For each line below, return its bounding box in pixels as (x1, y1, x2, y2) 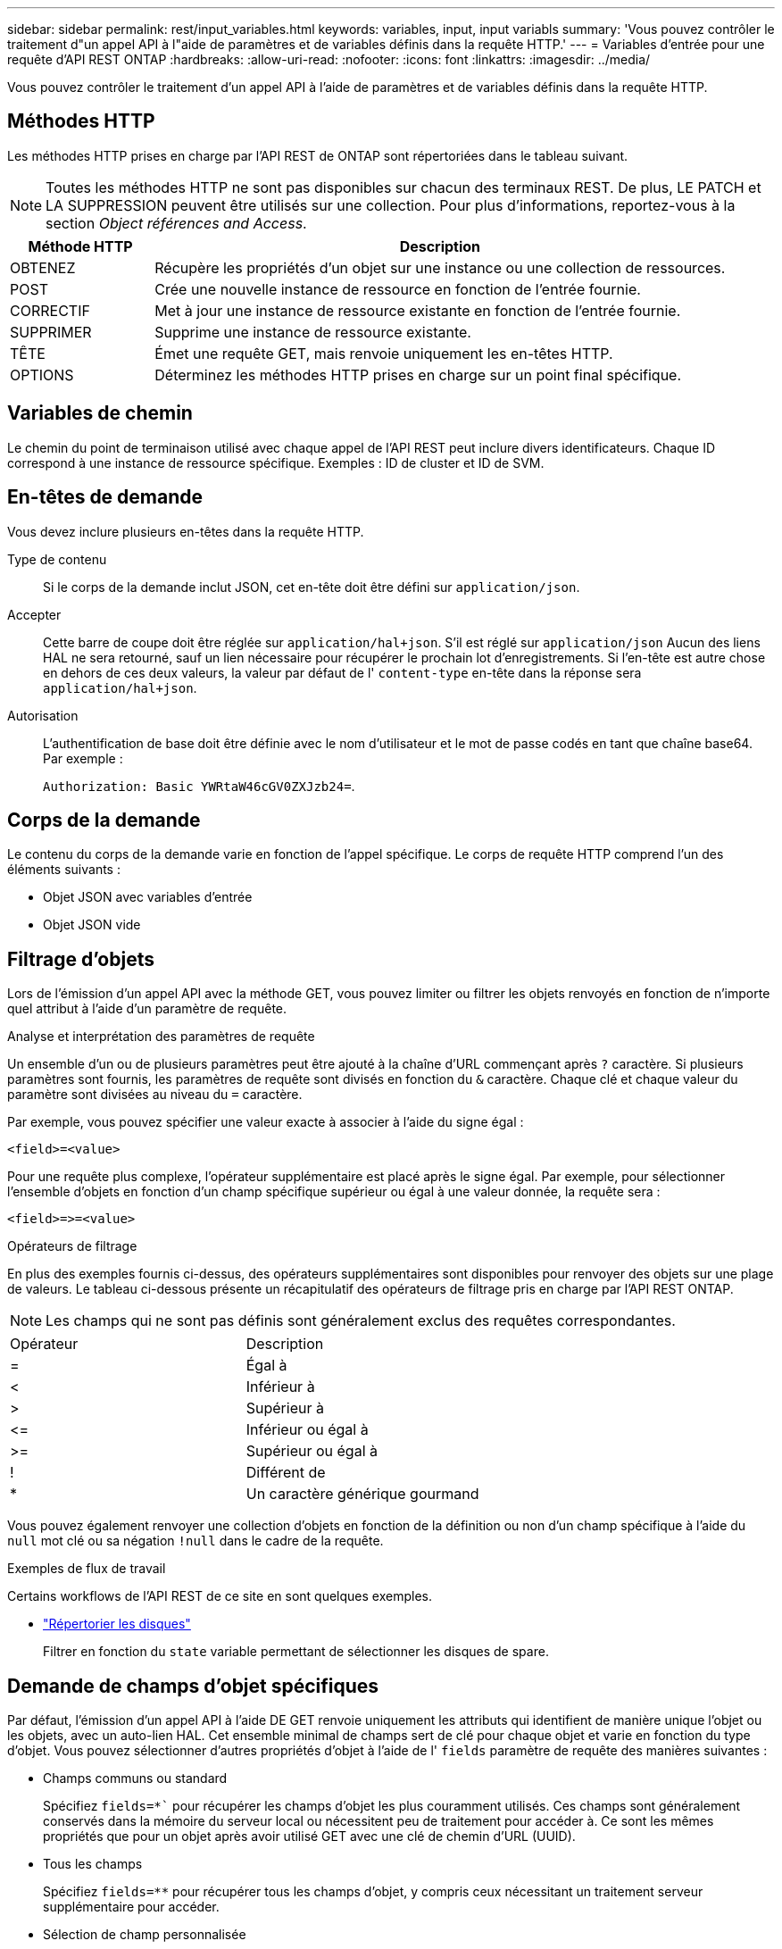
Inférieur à (245, 1378, 315, 1396)
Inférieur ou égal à (245, 1420, 369, 1439)
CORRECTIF (10, 301, 90, 320)
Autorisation (7, 707, 79, 723)
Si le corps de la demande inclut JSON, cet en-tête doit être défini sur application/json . (43, 579, 580, 595)
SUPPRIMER (10, 322, 92, 341)
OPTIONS (10, 365, 74, 384)
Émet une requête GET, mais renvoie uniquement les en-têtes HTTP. (154, 344, 613, 362)
